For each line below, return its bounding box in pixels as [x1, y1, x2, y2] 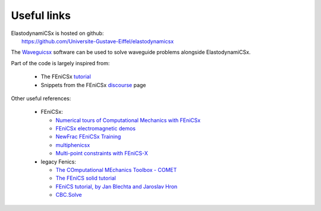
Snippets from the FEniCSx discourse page [40, 81, 146, 88]
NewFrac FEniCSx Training [55, 133, 121, 140]
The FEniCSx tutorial [40, 73, 92, 80]
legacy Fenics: [40, 158, 77, 165]
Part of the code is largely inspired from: [11, 59, 110, 66]
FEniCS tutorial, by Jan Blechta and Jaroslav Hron [55, 183, 178, 190]
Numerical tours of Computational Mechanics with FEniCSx [55, 116, 201, 124]
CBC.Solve [55, 191, 83, 199]
